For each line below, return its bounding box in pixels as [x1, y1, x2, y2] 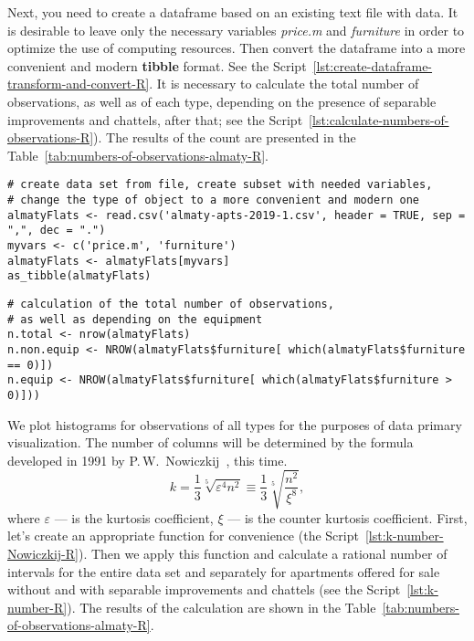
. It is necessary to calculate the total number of [149, 74, 419, 93]
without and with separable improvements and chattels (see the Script [7, 580, 401, 599]
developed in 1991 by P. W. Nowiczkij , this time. [7, 450, 288, 469]
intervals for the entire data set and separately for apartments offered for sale [7, 562, 440, 581]
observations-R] [7, 128, 94, 147]
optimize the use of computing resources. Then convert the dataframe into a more [7, 38, 466, 58]
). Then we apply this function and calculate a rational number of [78, 544, 448, 563]
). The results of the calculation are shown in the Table [67, 597, 376, 616]
